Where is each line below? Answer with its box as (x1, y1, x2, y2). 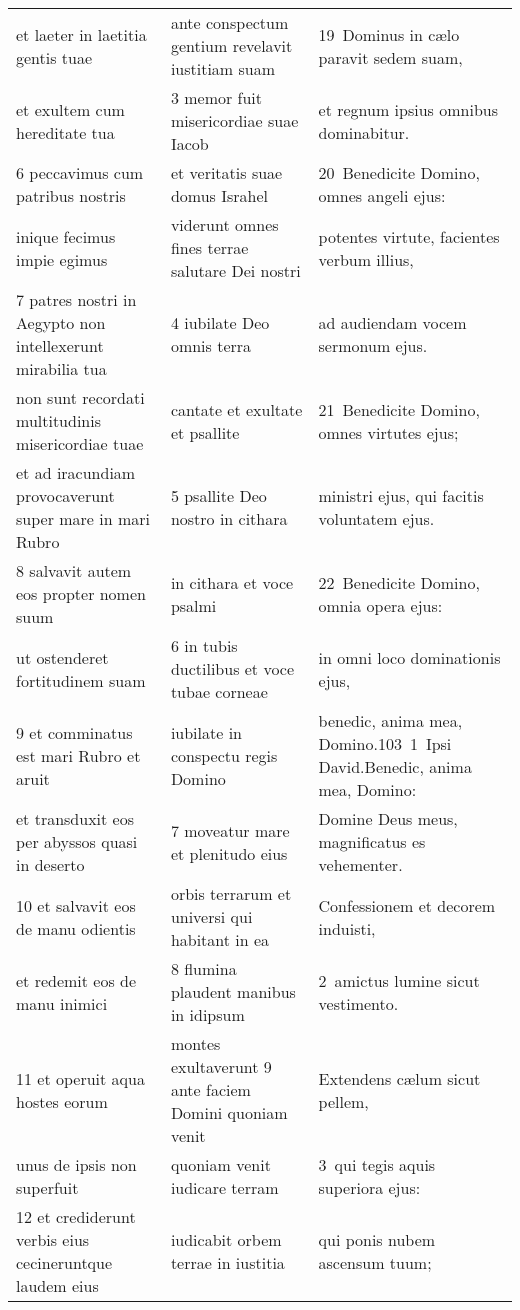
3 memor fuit (170, 86, 263, 109)
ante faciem (170, 1078, 251, 1101)
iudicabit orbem (170, 1228, 282, 1251)
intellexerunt (16, 334, 104, 357)
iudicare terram (170, 1176, 279, 1199)
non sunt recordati (16, 386, 145, 409)
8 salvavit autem (16, 559, 132, 582)
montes (170, 1032, 221, 1055)
